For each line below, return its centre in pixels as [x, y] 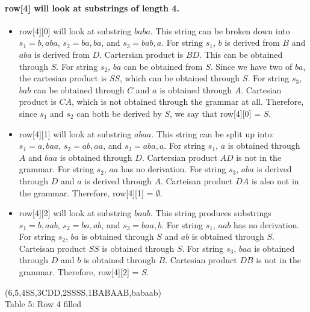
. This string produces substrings [211, 213]
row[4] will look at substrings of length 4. [92, 8]
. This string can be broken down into [220, 30]
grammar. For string [56, 169]
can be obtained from [163, 66]
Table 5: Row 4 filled [43, 304]
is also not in [275, 180]
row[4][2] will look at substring [75, 213]
